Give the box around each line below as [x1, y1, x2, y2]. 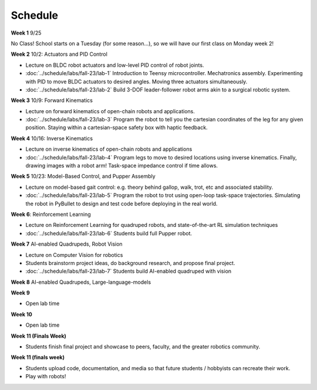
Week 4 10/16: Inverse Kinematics [11, 135, 93, 142]
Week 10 [11, 311, 32, 318]
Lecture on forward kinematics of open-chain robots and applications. [25, 107, 195, 114]
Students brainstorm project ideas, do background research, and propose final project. [25, 259, 235, 266]
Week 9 [11, 289, 31, 296]
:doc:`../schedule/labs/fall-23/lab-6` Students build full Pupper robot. [25, 229, 193, 237]
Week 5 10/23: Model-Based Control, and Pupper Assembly [11, 173, 156, 180]
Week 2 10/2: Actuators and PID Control [11, 50, 108, 58]
